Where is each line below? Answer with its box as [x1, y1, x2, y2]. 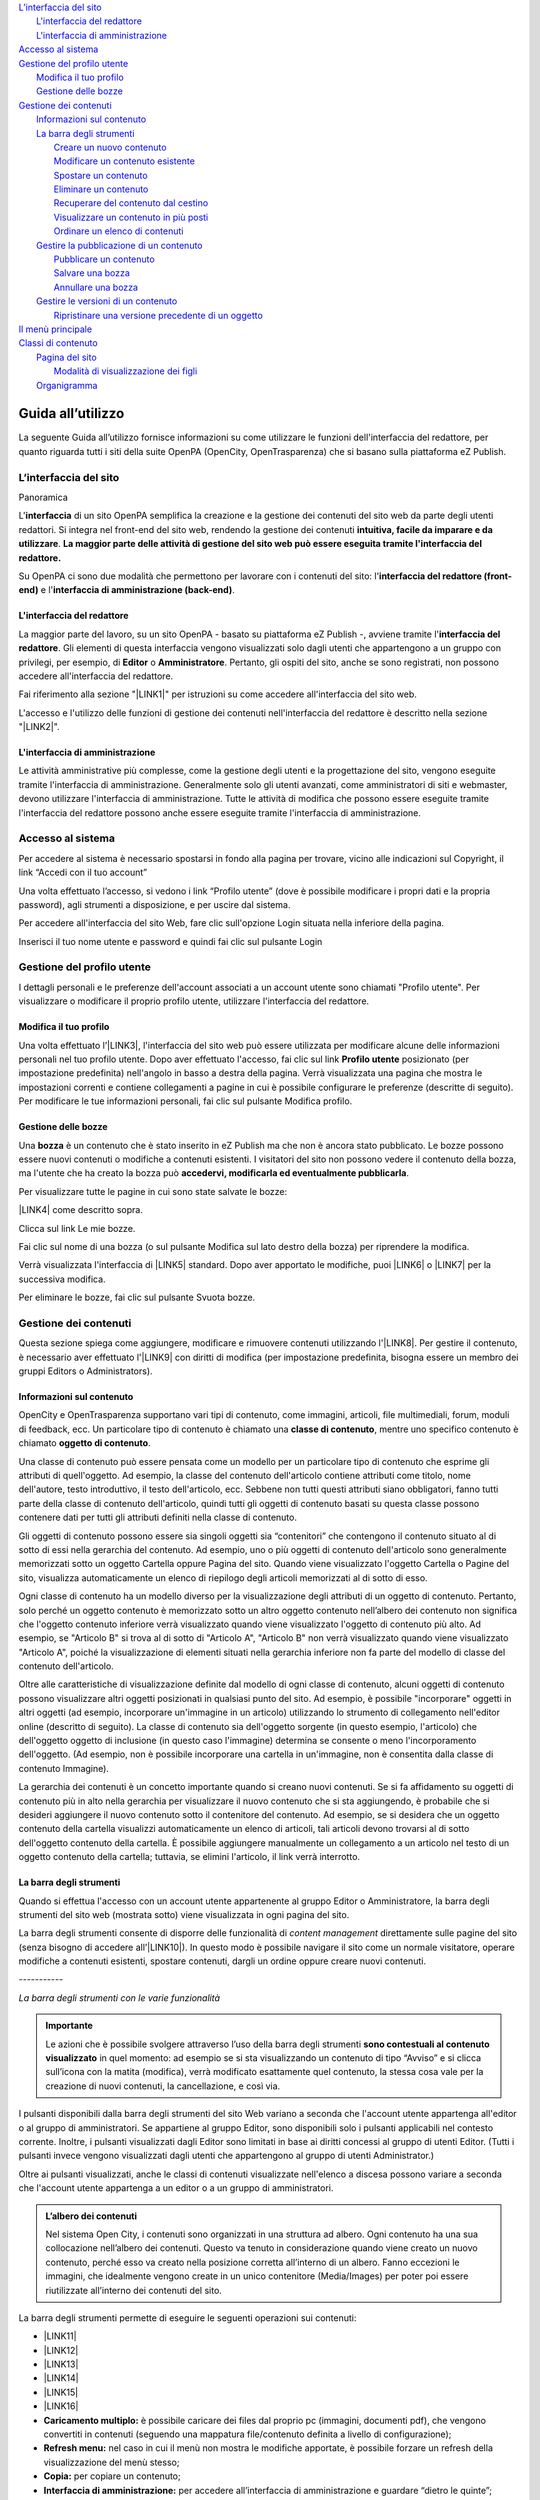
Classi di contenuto [18, 337, 99, 349]
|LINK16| [43, 2400, 79, 2412]
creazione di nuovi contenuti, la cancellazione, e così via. [45, 2080, 281, 2092]
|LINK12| [43, 2344, 79, 2356]
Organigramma [36, 379, 98, 391]
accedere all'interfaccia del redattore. [18, 670, 174, 682]
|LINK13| [43, 2358, 79, 2370]
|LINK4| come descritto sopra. [18, 1204, 144, 1216]
